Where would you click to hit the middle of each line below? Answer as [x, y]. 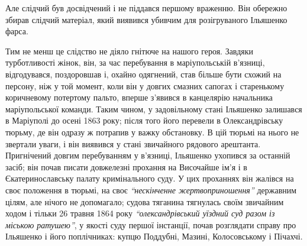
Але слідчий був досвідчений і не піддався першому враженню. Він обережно [146, 8]
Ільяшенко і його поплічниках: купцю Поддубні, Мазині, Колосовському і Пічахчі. [154, 236]
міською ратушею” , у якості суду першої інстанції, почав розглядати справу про [151, 224]
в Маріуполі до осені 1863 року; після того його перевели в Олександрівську [144, 120]
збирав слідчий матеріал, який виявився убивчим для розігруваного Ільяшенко [146, 19]
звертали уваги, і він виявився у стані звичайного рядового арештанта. [133, 143]
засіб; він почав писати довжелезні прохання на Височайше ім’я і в [126, 166]
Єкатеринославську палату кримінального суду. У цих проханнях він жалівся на [150, 178]
